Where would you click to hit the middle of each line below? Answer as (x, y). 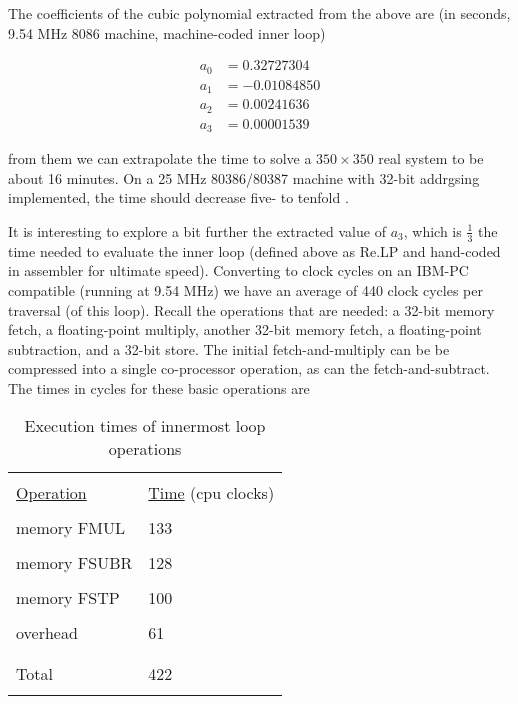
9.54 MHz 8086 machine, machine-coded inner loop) (167, 32)
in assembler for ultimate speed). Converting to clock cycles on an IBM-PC (238, 270)
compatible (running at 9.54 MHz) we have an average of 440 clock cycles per (245, 289)
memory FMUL (70, 528)
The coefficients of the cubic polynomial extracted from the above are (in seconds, (259, 13)
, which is (432, 230)
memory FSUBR (74, 563)
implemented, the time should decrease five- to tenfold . (178, 197)
